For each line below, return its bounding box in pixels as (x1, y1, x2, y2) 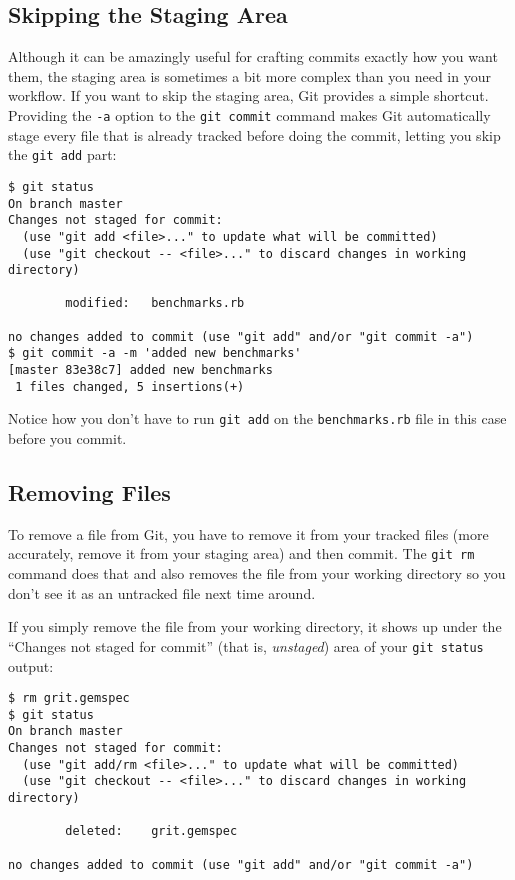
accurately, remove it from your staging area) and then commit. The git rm (8, 543, 475, 564)
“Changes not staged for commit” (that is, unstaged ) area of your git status (8, 635, 484, 656)
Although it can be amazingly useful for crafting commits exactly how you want (8, 46, 498, 67)
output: (8, 655, 54, 676)
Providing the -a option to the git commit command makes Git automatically (8, 104, 491, 125)
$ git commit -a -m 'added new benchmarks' (8, 346, 302, 361)
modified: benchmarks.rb (65, 296, 245, 311)
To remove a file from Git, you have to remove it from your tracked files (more (8, 523, 489, 544)
